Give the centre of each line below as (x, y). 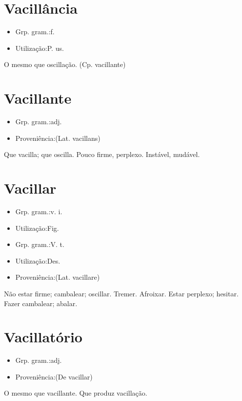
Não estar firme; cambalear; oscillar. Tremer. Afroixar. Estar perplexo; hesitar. (121, 293)
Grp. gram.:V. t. (40, 244)
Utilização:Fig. (37, 228)
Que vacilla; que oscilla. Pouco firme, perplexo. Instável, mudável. (102, 154)
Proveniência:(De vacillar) (54, 376)
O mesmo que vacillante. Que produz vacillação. (76, 393)
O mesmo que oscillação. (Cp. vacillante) (65, 64)
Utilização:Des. (38, 260)
